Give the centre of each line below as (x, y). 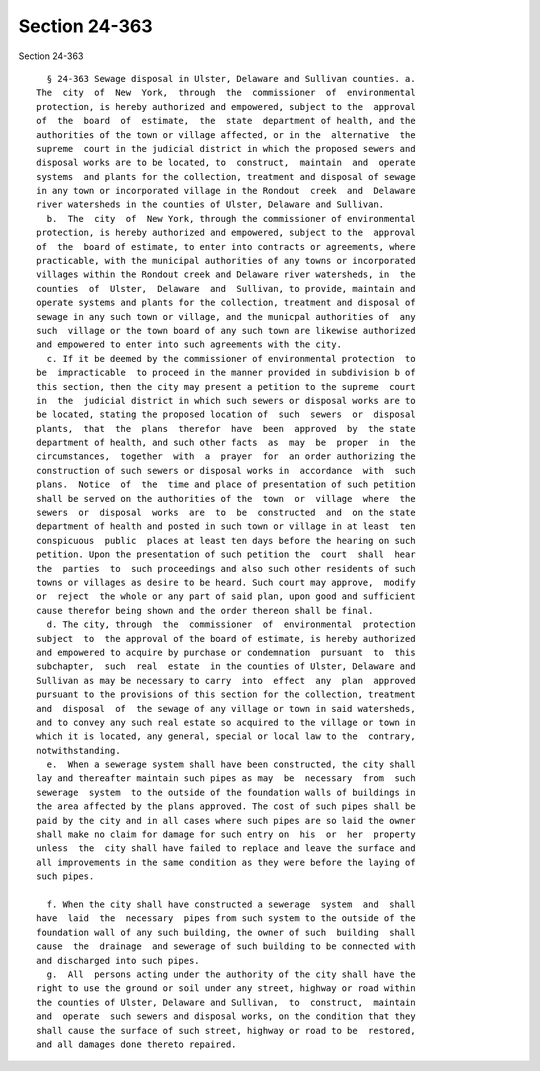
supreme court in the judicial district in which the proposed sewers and (226, 148)
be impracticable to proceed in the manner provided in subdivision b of (226, 373)
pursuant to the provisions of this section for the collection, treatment (226, 694)
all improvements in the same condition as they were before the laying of (226, 862)
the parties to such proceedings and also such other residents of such (226, 568)
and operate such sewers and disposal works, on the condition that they (226, 1016)
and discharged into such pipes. (118, 960)
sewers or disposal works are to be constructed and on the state (226, 513)
